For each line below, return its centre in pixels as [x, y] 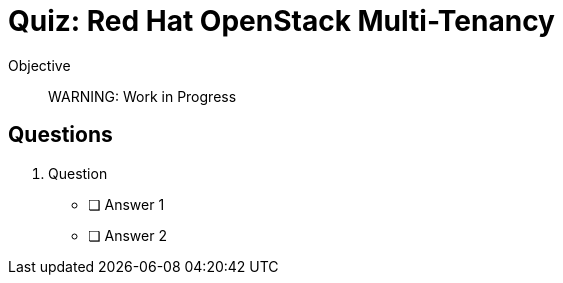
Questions [60, 135]
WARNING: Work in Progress [142, 96]
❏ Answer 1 [126, 204]
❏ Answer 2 [127, 235]
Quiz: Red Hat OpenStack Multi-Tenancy [281, 21]
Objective [39, 65]
